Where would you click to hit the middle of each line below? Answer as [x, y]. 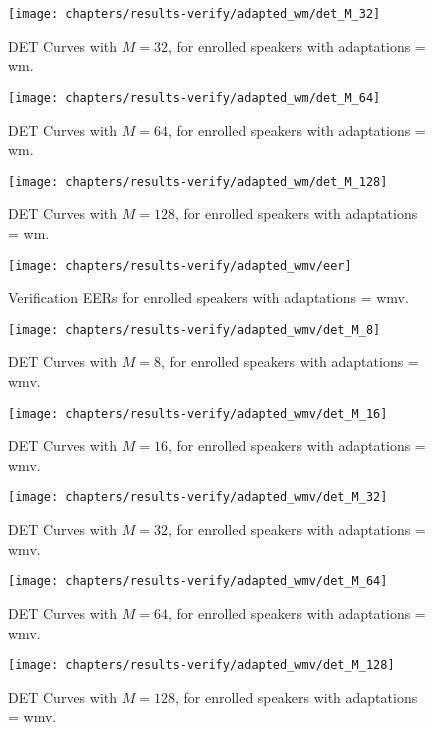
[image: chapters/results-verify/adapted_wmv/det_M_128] [201, 665]
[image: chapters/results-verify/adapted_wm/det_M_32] [194, 14]
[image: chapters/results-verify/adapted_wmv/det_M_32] [198, 497]
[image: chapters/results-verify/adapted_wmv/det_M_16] [198, 413]
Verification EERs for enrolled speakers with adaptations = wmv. [208, 297]
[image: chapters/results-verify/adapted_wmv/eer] [180, 265]
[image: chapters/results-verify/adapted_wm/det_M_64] [194, 97]
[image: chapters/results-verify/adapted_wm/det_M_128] [198, 181]
